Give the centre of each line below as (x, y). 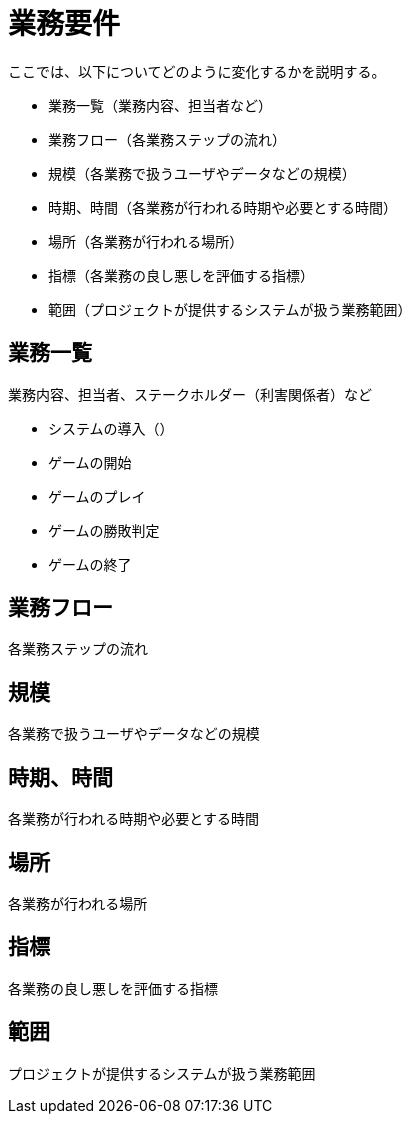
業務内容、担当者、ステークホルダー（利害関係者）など (190, 394)
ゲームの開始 (90, 462)
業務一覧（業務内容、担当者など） (160, 105)
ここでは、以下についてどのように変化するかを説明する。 (197, 71)
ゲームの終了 (90, 564)
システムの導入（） (111, 428)
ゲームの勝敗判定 (104, 530)
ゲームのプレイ (97, 496)
